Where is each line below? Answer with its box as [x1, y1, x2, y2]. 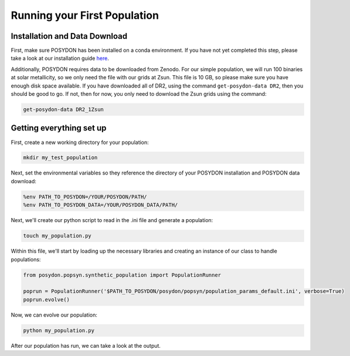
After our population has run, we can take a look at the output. [11, 342, 161, 349]
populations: [11, 256, 41, 263]
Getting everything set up [11, 123, 107, 133]
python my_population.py [23, 327, 95, 334]
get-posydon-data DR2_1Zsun [23, 106, 104, 113]
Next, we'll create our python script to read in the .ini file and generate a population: [11, 217, 213, 224]
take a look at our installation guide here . [11, 55, 110, 62]
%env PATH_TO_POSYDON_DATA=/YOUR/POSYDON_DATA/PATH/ [23, 201, 178, 209]
